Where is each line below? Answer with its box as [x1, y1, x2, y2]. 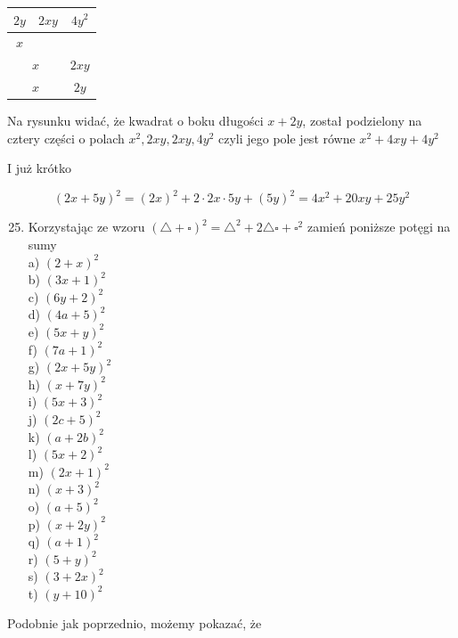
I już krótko [7, 159, 71, 177]
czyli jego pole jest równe [217, 128, 356, 147]
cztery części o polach [7, 128, 125, 147]
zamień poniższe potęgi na [307, 217, 451, 236]
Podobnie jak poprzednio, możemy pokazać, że [7, 614, 262, 633]
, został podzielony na [302, 111, 422, 130]
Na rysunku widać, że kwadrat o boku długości [7, 111, 264, 130]
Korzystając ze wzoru [28, 217, 145, 236]
